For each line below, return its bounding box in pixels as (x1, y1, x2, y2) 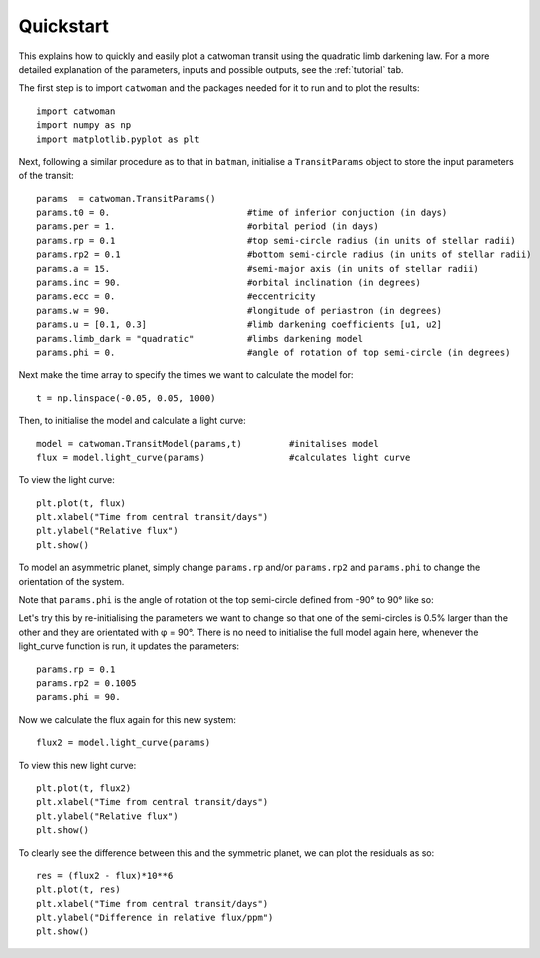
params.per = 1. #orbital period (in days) (36, 221, 379, 232)
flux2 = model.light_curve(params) (36, 737, 211, 749)
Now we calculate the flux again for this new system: (18, 713, 237, 725)
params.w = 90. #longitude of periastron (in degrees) (36, 305, 443, 316)
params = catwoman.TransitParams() (36, 193, 216, 204)
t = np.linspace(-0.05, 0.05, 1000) (36, 392, 216, 404)
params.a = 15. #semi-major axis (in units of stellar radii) (36, 263, 480, 274)
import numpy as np (36, 120, 132, 131)
